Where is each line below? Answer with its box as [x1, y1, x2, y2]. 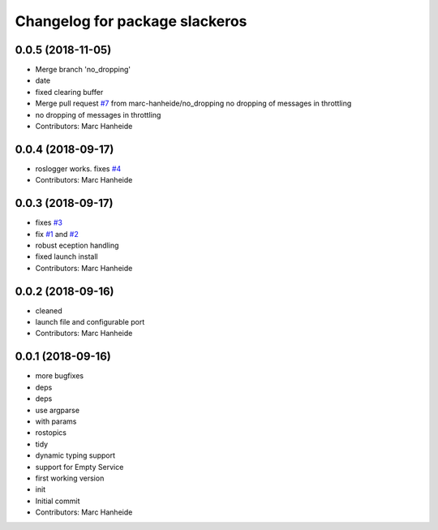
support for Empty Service [35, 462, 124, 472]
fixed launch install [35, 252, 98, 261]
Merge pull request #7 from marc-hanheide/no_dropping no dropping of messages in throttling [35, 98, 352, 109]
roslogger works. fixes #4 [35, 163, 122, 174]
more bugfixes [35, 371, 84, 381]
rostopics [35, 428, 67, 437]
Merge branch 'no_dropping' [35, 65, 131, 75]
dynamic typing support [35, 450, 115, 460]
